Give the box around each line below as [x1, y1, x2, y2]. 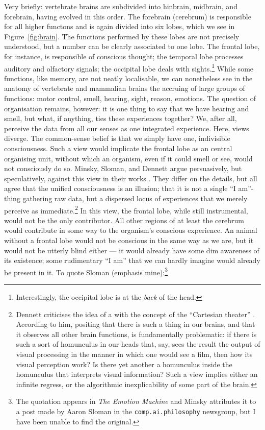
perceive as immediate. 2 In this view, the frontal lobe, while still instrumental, [4, 203, 248, 216]
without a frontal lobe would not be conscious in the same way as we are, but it [4, 234, 254, 245]
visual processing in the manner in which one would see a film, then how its [16, 348, 253, 359]
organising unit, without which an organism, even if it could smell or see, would [4, 153, 253, 163]
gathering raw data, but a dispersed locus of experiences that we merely [22, 193, 248, 203]
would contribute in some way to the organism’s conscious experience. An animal [4, 225, 257, 235]
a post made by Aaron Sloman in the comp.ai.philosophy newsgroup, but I [16, 405, 256, 416]
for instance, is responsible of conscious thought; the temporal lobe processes [4, 51, 244, 61]
